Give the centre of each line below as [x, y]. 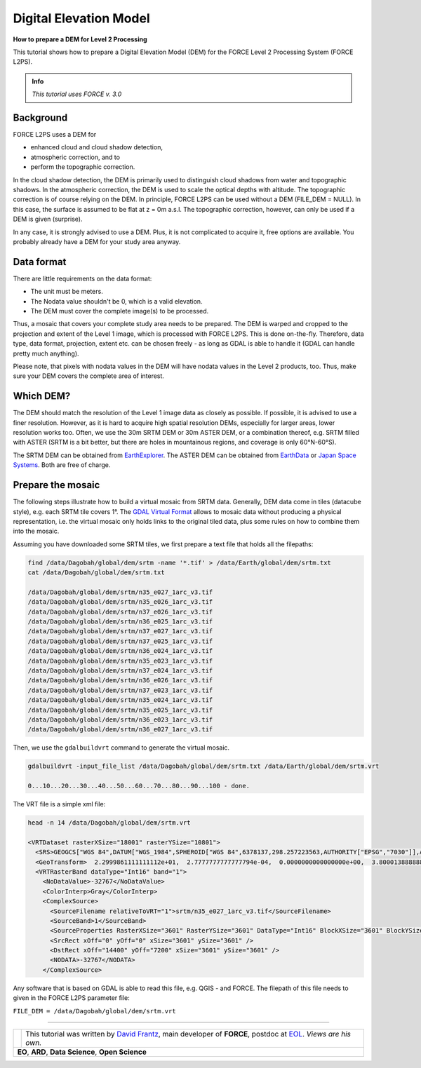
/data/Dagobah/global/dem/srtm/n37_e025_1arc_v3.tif [120, 641]
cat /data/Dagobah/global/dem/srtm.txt [96, 573]
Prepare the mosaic [56, 485]
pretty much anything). [46, 353]
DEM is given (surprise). [48, 219]
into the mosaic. [36, 531]
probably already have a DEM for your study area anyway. [97, 241]
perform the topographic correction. [83, 167]
